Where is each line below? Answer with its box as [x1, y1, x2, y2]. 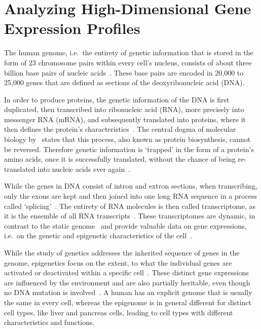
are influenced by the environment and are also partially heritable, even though [4, 277, 250, 287]
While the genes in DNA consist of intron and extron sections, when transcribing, [4, 180, 257, 191]
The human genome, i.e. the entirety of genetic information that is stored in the [4, 47, 253, 58]
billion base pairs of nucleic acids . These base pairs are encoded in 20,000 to [4, 67, 244, 78]
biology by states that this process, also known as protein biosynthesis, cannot [4, 134, 251, 144]
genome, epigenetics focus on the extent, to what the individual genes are [4, 257, 232, 268]
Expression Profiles [4, 18, 140, 39]
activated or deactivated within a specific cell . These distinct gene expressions [4, 267, 249, 278]
